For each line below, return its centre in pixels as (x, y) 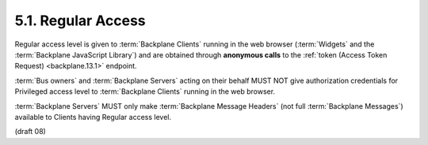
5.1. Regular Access (80, 20)
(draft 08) (31, 132)
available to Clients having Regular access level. (93, 117)
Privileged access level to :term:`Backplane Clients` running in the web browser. (145, 91)
